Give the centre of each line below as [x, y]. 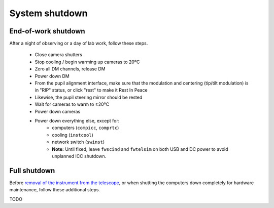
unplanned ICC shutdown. [79, 156]
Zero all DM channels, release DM [70, 69]
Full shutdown [32, 170]
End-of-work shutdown [47, 31]
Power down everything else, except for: [77, 120]
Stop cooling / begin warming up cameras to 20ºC [87, 62]
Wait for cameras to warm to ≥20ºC [72, 104]
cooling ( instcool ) [73, 135]
